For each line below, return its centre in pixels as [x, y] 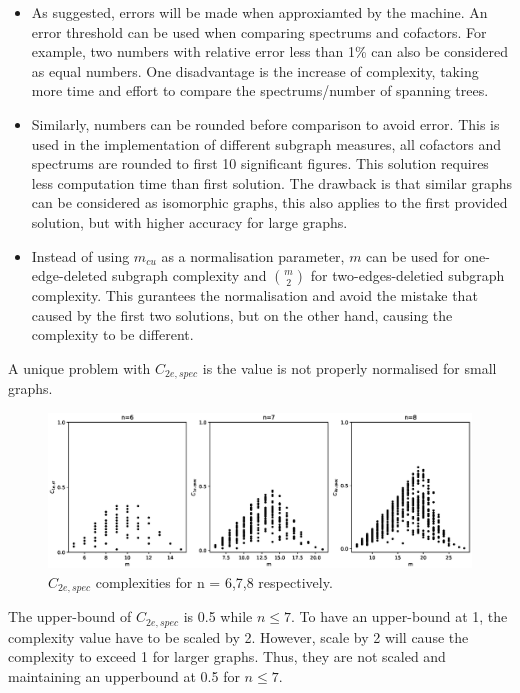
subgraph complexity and [189, 275]
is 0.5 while [218, 616]
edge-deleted [69, 275]
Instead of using [80, 255]
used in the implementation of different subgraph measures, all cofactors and [266, 143]
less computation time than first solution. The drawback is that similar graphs [271, 182]
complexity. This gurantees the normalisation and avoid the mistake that [254, 295]
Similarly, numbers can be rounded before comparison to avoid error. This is [265, 123]
